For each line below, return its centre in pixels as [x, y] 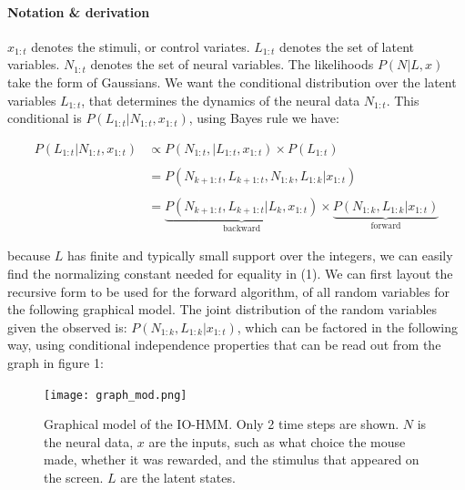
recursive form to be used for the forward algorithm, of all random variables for [228, 291]
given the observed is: [67, 327]
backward [242, 228]
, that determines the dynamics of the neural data [221, 100]
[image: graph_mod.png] [116, 395]
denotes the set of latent [347, 46]
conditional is [45, 118]
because [29, 255]
